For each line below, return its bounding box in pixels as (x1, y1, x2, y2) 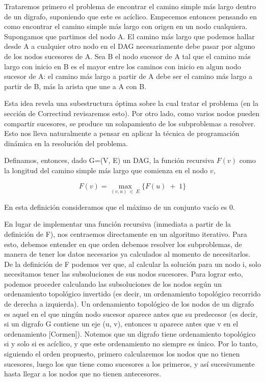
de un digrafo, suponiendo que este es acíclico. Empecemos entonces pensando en (4, 11, 257, 21)
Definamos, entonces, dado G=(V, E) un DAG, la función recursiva (4, 155, 215, 166)
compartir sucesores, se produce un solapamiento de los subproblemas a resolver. (4, 118, 256, 128)
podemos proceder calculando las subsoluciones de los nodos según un (4, 278, 222, 289)
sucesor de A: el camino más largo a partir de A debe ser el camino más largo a (4, 71, 253, 81)
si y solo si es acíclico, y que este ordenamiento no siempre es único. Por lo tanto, (4, 338, 258, 349)
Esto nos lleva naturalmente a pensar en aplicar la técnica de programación (4, 128, 240, 139)
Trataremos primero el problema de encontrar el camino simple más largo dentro (4, 1, 256, 11)
